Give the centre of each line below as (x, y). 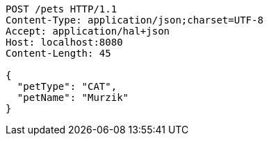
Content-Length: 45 (58, 53)
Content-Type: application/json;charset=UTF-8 (134, 20)
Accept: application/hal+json (88, 31)
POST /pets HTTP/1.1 (62, 9)
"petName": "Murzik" (73, 97)
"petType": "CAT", (67, 86)
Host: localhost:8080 (64, 42)
